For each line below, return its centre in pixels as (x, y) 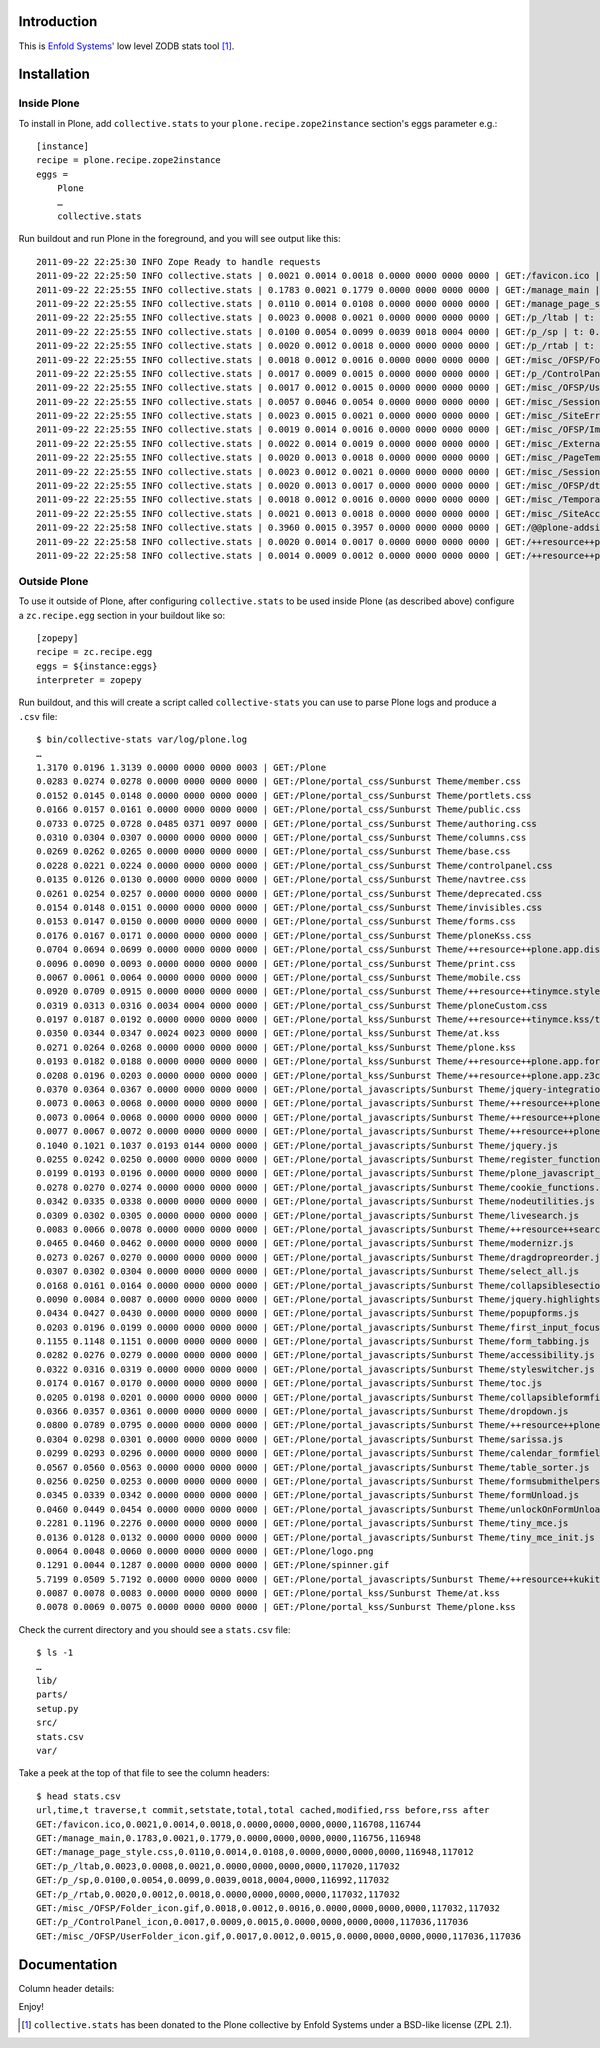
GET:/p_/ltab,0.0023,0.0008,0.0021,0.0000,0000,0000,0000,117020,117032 (218, 1866)
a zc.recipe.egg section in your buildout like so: (121, 615)
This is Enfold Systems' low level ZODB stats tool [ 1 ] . (126, 46)
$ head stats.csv (78, 1796)
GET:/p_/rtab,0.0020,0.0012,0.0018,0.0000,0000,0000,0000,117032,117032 (218, 1894)
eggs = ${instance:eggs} (97, 666)
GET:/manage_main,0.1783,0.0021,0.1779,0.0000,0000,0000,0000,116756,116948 (229, 1838)
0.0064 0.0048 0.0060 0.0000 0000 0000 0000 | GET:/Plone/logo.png (205, 1551)
